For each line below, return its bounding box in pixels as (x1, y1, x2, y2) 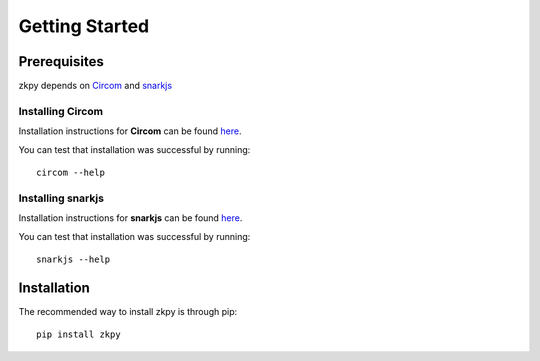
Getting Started (18, 15, 150, 37)
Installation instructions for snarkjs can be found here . (18, 212, 243, 224)
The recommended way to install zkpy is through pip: (18, 305, 238, 317)
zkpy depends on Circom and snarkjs (18, 80, 173, 92)
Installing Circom (18, 104, 104, 118)
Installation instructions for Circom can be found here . (18, 125, 242, 137)
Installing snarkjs (18, 191, 105, 205)
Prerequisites (18, 53, 104, 70)
